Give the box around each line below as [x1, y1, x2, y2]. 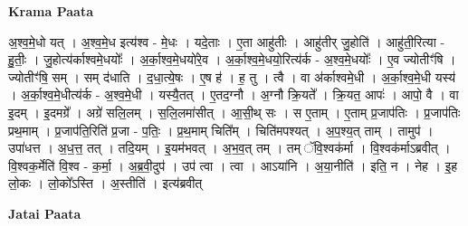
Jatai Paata [8, 203, 81, 222]
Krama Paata [8, 2, 93, 20]
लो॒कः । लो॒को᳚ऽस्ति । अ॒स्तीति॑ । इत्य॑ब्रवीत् [8, 174, 203, 193]
